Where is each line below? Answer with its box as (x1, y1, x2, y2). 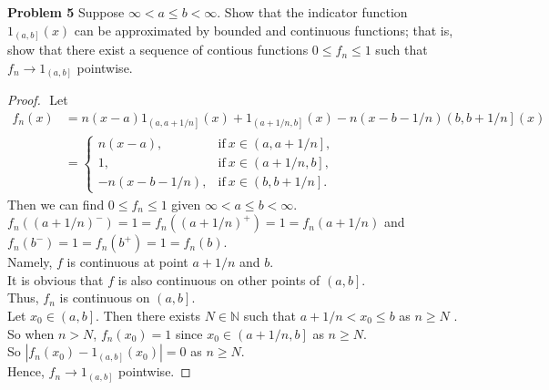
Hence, (7, 362, 45, 381)
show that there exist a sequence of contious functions (7, 40, 309, 59)
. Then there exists (96, 306, 200, 325)
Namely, (7, 252, 53, 272)
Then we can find (7, 194, 105, 213)
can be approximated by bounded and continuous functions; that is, (74, 20, 453, 39)
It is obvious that (7, 270, 104, 289)
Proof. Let (7, 90, 68, 109)
